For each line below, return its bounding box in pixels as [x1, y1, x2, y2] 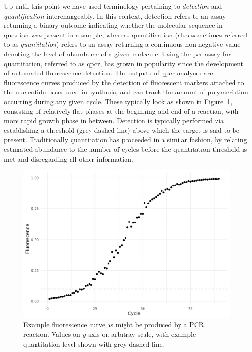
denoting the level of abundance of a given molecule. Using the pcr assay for [4, 48, 231, 58]
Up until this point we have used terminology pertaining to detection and [4, 1, 222, 11]
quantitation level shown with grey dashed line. [23, 338, 164, 349]
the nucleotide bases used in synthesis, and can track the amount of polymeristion [4, 87, 248, 97]
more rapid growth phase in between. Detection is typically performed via [4, 115, 224, 126]
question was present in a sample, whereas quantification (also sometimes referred [4, 29, 248, 39]
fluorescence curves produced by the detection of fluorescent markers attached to [4, 77, 244, 87]
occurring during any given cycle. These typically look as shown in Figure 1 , [4, 96, 233, 106]
